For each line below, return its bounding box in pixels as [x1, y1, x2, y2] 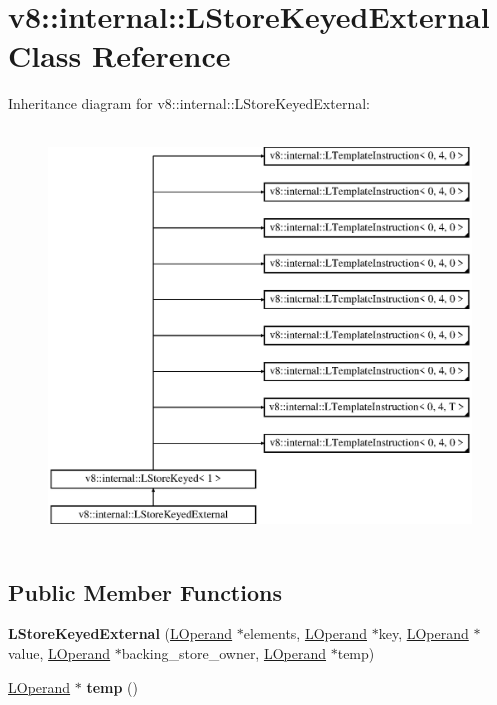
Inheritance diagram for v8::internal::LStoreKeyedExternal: [8, 93, 370, 114]
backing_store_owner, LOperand [121, 643, 327, 664]
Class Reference [8, 35, 231, 76]
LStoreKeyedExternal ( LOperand [8, 623, 233, 644]
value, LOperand [8, 643, 111, 664]
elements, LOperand [243, 623, 368, 644]
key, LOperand [378, 623, 469, 644]
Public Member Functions [8, 576, 282, 607]
